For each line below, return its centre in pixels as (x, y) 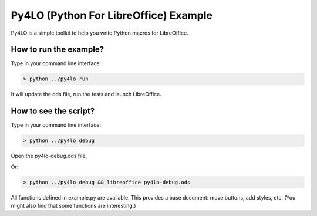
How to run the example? (58, 50)
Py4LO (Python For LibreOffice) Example (112, 15)
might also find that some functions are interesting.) (73, 206)
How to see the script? (53, 111)
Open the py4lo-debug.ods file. (49, 156)
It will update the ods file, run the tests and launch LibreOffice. (86, 95)
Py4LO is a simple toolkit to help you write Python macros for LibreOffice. (100, 33)
